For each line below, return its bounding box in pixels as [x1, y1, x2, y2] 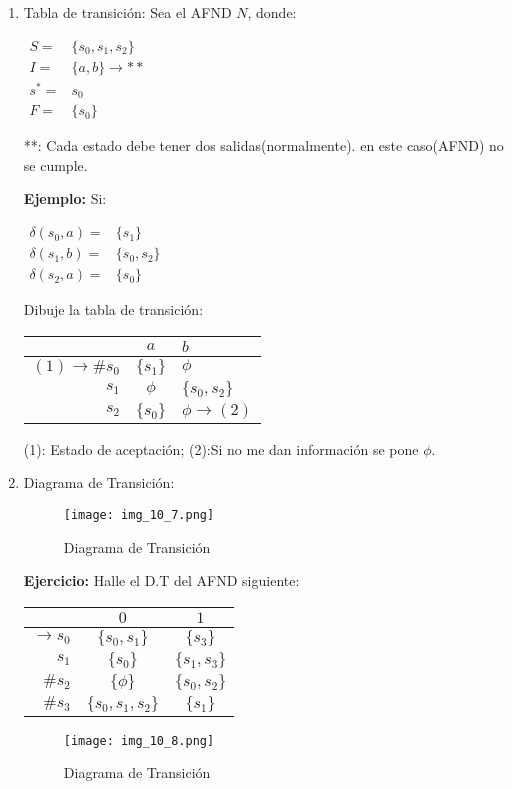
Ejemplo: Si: [23, 188, 107, 209]
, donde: [247, 2, 297, 22]
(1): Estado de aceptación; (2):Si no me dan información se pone [23, 438, 419, 459]
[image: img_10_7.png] [63, 507, 215, 522]
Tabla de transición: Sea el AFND [23, 2, 232, 22]
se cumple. [23, 154, 88, 175]
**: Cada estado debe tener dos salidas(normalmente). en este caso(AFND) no [23, 135, 504, 156]
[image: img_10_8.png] [63, 733, 215, 748]
